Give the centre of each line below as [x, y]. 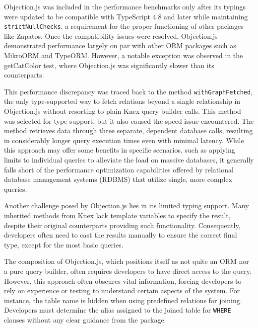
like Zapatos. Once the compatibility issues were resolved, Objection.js [111, 36]
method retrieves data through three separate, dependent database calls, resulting [129, 130]
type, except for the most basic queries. [64, 244]
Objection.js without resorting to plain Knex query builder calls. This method [123, 111]
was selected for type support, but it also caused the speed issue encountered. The [129, 121]
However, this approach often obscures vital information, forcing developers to [123, 281]
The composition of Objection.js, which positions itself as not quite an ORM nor [127, 261]
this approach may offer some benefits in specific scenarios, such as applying [120, 150]
